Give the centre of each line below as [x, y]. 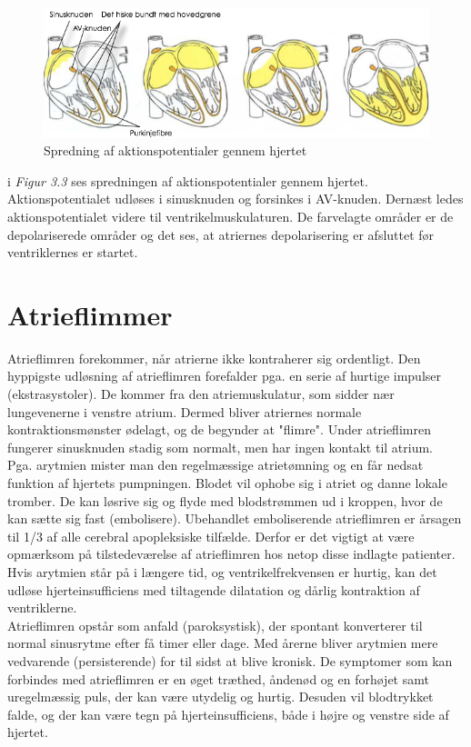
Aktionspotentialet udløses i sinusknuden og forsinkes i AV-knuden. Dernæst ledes [235, 199]
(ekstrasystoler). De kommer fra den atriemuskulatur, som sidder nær [201, 394]
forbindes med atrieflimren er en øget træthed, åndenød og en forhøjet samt [218, 678]
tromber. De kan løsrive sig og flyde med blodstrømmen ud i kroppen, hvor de [225, 500]
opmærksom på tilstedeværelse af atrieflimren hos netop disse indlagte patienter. [231, 554]
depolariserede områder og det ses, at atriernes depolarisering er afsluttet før [221, 234]
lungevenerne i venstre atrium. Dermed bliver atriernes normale [185, 411]
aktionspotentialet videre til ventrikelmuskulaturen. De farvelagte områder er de [230, 216]
